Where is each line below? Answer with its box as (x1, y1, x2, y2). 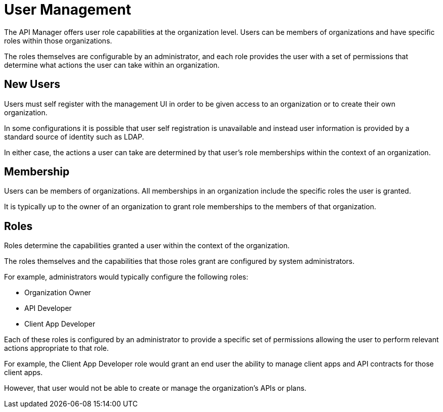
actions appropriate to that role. (4, 344, 109, 353)
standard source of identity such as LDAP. (4, 132, 144, 141)
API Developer (24, 304, 72, 313)
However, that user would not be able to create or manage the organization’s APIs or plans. (4, 384, 306, 393)
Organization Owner (24, 288, 91, 297)
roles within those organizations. (4, 36, 112, 45)
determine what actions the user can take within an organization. (4, 60, 220, 69)
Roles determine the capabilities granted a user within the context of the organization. (4, 241, 290, 250)
